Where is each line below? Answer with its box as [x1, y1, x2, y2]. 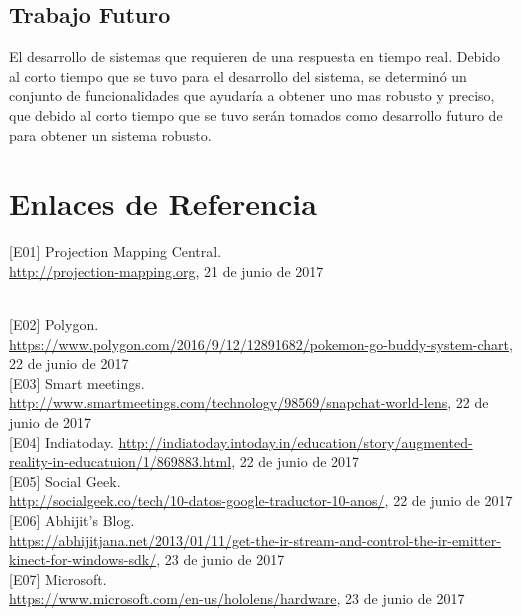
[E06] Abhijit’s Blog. [9, 510, 135, 531]
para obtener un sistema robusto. [9, 124, 212, 145]
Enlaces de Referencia [9, 183, 317, 224]
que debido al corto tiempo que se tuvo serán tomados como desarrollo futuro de [9, 104, 503, 125]
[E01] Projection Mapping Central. [9, 241, 222, 262]
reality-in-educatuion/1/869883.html [9, 451, 232, 472]
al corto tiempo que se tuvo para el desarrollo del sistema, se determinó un [9, 65, 467, 86]
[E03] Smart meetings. [9, 372, 145, 393]
